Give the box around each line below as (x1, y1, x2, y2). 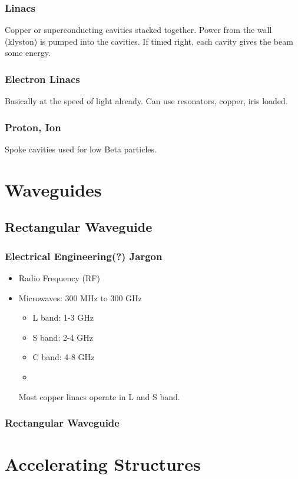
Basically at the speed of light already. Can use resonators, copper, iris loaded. (5, 95, 288, 107)
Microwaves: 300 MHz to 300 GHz (18, 291, 142, 304)
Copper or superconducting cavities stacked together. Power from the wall (5, 24, 272, 36)
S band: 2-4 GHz (32, 331, 93, 343)
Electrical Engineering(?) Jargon (5, 248, 163, 263)
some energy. (5, 46, 51, 59)
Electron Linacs (5, 71, 80, 86)
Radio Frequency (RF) (18, 272, 100, 284)
